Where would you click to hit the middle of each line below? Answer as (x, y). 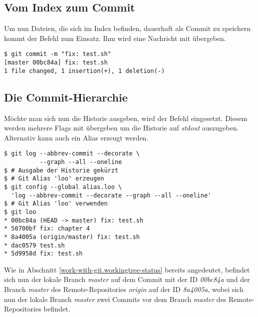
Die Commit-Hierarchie (66, 97)
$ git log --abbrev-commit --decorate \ (72, 154)
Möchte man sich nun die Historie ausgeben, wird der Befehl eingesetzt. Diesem (126, 118)
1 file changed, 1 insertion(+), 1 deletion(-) (85, 71)
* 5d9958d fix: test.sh (43, 254)
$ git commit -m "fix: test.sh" (58, 54)
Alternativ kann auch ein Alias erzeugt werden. (76, 137)
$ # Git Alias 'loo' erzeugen (54, 179)
